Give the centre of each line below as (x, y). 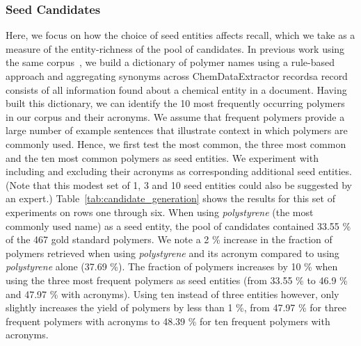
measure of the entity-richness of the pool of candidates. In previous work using (175, 48)
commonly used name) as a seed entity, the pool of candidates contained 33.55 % (178, 225)
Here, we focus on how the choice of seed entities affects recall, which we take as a (180, 35)
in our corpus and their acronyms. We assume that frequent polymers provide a (175, 116)
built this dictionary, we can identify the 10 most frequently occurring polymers (175, 103)
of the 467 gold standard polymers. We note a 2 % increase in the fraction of (169, 239)
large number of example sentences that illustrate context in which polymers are (177, 130)
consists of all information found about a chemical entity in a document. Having (176, 89)
